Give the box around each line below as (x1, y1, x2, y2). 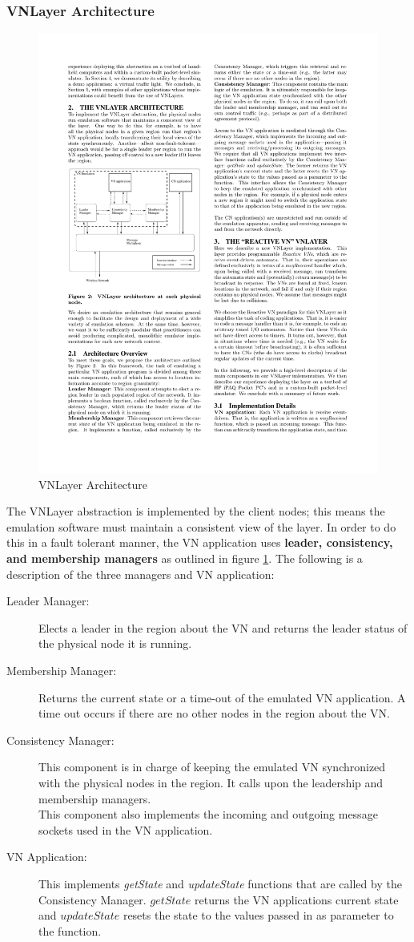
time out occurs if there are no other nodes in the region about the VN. (38, 705, 391, 722)
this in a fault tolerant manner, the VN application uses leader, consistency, (6, 534, 393, 551)
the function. (38, 922, 102, 939)
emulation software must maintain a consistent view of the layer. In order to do (6, 518, 396, 535)
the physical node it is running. (38, 635, 192, 652)
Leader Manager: (6, 592, 90, 609)
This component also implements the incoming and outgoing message (38, 806, 378, 823)
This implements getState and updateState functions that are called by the (38, 875, 402, 891)
